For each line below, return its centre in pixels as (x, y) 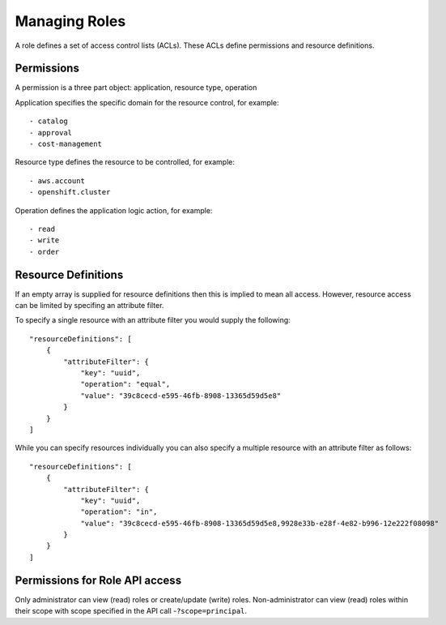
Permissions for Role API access (98, 580)
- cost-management (66, 144)
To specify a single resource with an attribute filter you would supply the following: (153, 320)
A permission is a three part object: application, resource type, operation (136, 88)
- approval (51, 133)
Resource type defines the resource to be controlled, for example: (125, 162)
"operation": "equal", (125, 384)
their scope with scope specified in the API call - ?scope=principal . (131, 611)
